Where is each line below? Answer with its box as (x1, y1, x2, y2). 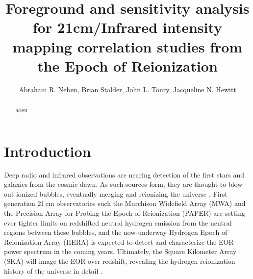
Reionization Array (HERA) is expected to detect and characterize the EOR (4, 236, 234, 247)
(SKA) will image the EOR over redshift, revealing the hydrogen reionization (4, 256, 235, 266)
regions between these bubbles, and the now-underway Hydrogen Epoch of (4, 227, 228, 237)
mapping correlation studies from (12, 36, 243, 56)
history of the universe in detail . (4, 265, 102, 276)
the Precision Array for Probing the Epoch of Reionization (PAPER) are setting (4, 208, 246, 218)
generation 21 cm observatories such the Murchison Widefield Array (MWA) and (4, 198, 246, 208)
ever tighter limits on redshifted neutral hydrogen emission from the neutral (4, 217, 232, 228)
